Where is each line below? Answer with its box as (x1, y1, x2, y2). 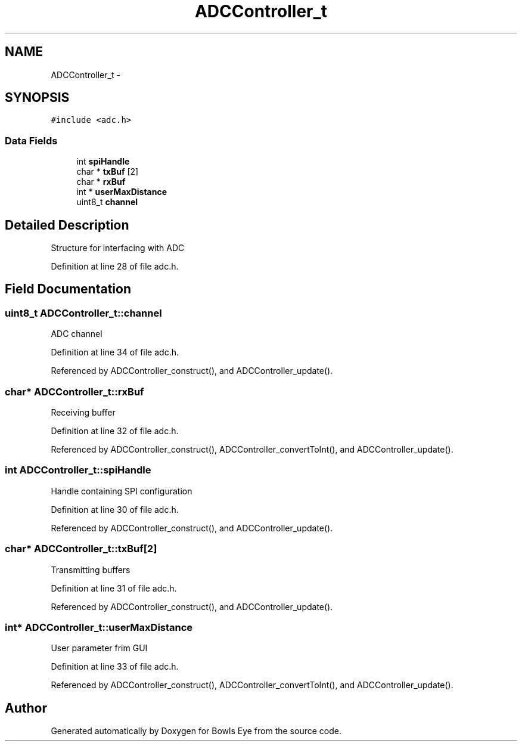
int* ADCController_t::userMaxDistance (5, 621, 193, 633)
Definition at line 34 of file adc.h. (51, 347, 179, 358)
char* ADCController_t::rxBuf (5, 385, 144, 398)
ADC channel (51, 329, 102, 339)
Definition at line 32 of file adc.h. (51, 426, 179, 436)
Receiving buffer (51, 407, 116, 417)
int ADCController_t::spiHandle (5, 464, 151, 476)
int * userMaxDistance (76, 187, 167, 197)
